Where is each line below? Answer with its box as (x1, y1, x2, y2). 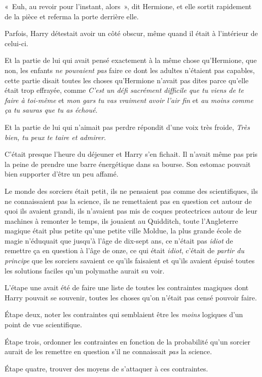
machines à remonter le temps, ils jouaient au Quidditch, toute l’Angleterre (5, 215, 238, 226)
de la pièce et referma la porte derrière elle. (5, 11, 139, 21)
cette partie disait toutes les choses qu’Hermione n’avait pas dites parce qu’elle (5, 75, 249, 85)
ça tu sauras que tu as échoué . (5, 105, 98, 115)
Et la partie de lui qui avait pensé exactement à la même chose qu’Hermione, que (5, 55, 257, 65)
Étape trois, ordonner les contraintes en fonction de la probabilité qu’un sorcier (5, 336, 250, 347)
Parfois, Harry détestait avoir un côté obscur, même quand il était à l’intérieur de (5, 28, 258, 39)
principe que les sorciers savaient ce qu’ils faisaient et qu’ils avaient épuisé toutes (5, 255, 255, 266)
